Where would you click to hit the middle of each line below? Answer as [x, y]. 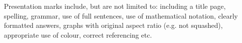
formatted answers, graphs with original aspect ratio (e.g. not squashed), [113, 25]
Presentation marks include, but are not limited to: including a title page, [115, 6]
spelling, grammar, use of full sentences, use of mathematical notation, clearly [121, 15]
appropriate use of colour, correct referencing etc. [78, 34]
